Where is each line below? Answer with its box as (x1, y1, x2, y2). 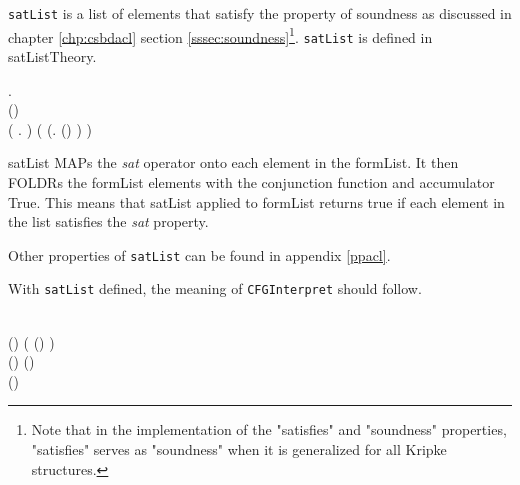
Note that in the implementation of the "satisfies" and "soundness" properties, (31, 419, 507, 440)
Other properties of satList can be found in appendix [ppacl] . (8, 244, 391, 265)
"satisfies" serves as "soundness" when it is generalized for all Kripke (31, 439, 447, 459)
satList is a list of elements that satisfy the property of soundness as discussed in (8, 3, 512, 23)
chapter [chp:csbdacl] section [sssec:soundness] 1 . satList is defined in (8, 23, 433, 47)
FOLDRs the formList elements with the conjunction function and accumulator (8, 171, 495, 192)
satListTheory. (8, 45, 97, 66)
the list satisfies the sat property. (8, 211, 209, 232)
